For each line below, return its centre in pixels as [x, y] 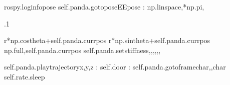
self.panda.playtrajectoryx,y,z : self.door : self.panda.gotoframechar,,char [115, 67]
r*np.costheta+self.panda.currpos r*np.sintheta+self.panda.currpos [107, 40]
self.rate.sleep [25, 76]
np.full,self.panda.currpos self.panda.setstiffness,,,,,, [82, 50]
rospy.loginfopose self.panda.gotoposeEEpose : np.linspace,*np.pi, [104, 6]
